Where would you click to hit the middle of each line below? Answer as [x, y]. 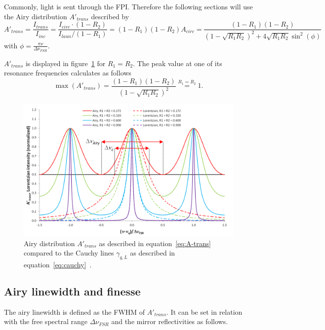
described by [110, 16]
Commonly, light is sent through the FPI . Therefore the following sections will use [128, 6]
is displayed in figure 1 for [65, 63]
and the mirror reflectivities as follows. [170, 321]
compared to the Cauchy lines [69, 253]
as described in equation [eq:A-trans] [155, 243]
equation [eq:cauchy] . [58, 264]
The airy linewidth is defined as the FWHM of [75, 312]
